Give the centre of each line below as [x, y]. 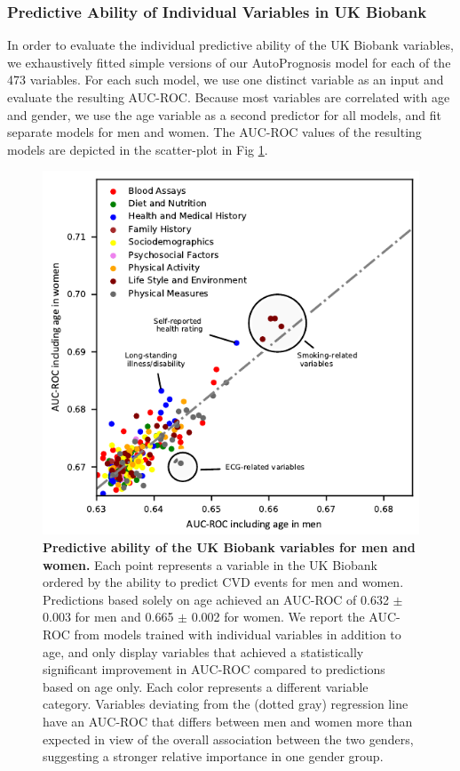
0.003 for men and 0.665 [108, 617]
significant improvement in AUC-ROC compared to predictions [214, 669]
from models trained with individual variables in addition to [238, 634]
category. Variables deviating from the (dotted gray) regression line [226, 704]
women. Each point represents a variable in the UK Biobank [210, 564]
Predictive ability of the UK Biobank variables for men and [229, 547]
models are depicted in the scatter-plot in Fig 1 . [138, 149]
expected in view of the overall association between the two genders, [228, 739]
